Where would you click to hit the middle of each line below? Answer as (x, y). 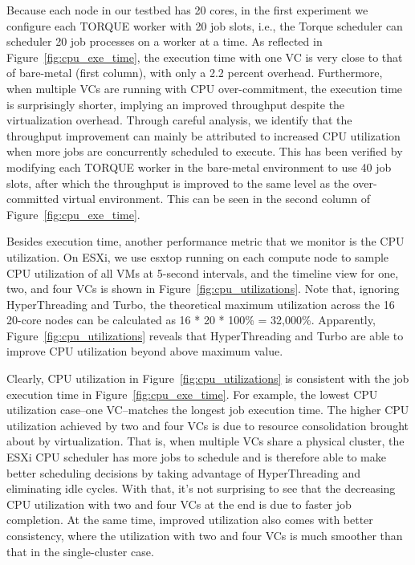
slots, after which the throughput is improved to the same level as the (178, 183)
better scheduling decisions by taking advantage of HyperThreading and (183, 472)
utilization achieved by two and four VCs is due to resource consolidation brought (207, 425)
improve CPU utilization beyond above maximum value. (145, 351)
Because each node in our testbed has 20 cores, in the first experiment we (187, 10)
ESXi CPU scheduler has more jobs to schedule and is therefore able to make (197, 457)
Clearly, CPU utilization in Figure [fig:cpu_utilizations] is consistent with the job (208, 378)
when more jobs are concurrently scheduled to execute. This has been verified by (205, 151)
